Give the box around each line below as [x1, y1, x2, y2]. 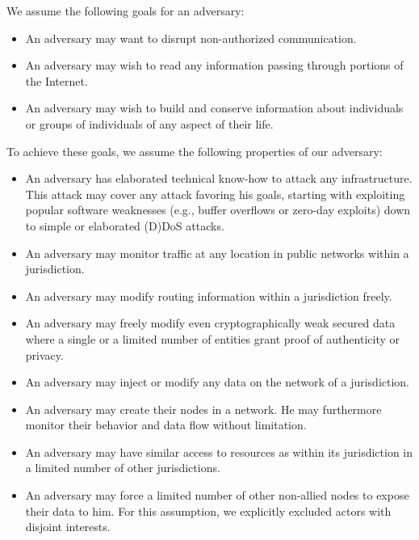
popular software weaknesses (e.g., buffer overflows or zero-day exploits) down [25, 201, 411, 218]
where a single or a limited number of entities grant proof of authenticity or [25, 330, 400, 347]
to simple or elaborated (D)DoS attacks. [25, 217, 224, 234]
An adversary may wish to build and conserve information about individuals [25, 99, 404, 116]
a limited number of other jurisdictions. [25, 459, 220, 476]
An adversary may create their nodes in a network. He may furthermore [25, 400, 382, 417]
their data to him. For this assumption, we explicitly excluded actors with [25, 502, 392, 519]
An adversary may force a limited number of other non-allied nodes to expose [25, 487, 409, 504]
